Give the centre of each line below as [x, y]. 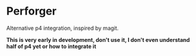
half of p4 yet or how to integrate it [51, 46]
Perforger [32, 11]
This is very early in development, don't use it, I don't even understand [98, 40]
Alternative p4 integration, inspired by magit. [62, 28]
